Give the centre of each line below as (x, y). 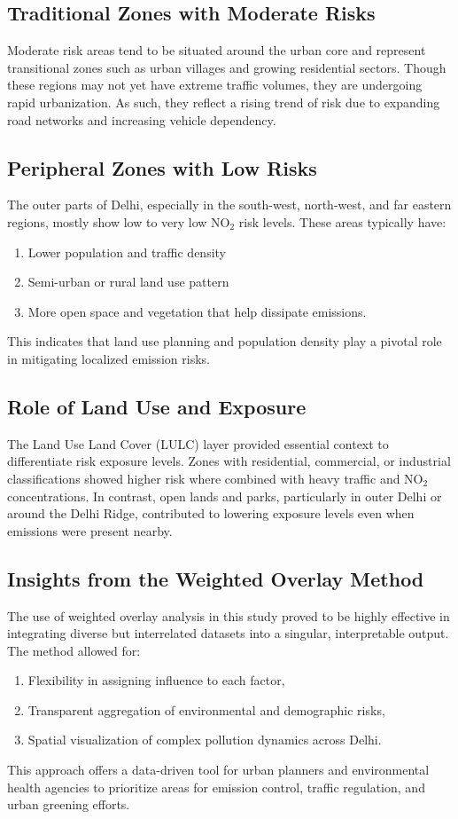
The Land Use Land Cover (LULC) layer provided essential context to (198, 443)
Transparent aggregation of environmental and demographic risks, (206, 709)
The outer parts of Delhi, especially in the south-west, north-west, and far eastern (229, 205)
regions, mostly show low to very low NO (119, 221)
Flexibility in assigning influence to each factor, (156, 680)
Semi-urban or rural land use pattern (128, 282)
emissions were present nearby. (90, 530)
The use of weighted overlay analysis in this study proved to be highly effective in (229, 615)
